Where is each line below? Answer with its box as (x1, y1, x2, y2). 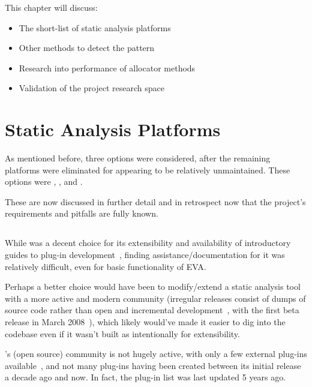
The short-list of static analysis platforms (19, 21, 171, 34)
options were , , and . (5, 175, 83, 188)
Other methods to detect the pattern (19, 41, 155, 54)
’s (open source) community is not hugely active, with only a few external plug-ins (5, 347, 307, 360)
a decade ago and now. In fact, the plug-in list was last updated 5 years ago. (5, 371, 286, 383)
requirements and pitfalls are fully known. (5, 207, 158, 220)
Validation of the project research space (19, 82, 164, 94)
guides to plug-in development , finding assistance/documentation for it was (5, 248, 285, 261)
